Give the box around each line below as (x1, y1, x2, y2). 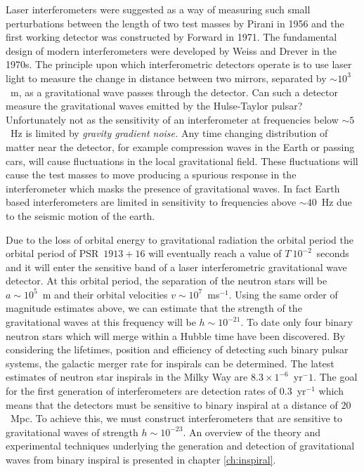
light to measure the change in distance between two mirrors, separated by (6, 70, 327, 85)
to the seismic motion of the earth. (6, 208, 155, 223)
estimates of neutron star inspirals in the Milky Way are (6, 369, 248, 384)
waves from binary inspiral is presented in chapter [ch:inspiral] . (6, 452, 276, 466)
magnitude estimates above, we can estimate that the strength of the (6, 301, 302, 315)
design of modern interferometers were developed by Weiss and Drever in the (6, 43, 337, 58)
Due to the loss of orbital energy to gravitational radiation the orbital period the (6, 232, 353, 247)
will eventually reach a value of (148, 246, 282, 261)
